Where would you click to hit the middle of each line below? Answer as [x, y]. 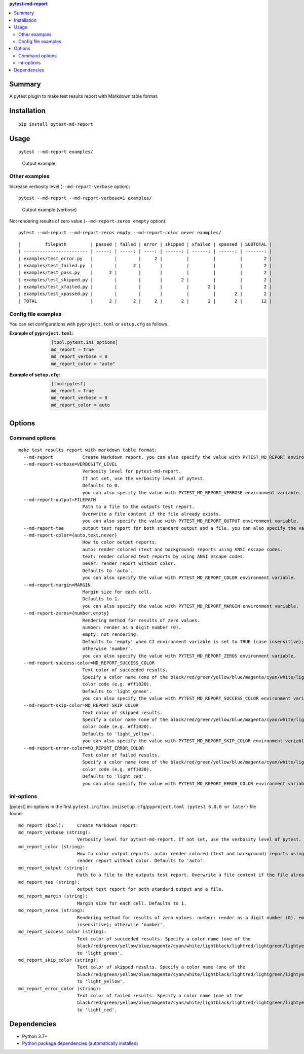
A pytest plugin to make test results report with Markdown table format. [84, 96]
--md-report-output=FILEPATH [60, 500]
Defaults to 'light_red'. [115, 776]
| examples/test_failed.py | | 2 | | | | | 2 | [145, 265]
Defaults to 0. [101, 486]
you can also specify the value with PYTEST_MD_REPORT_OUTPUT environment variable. [191, 521]
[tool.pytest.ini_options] [85, 342]
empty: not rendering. [110, 634]
